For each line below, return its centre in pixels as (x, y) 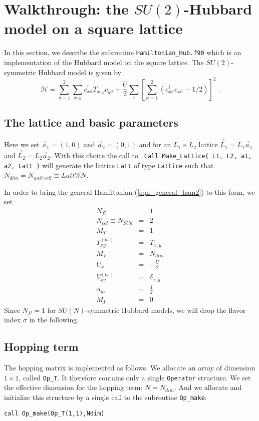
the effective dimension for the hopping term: (73, 387)
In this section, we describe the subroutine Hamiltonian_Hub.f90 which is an (123, 52)
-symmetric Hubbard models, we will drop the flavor (165, 310)
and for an (155, 144)
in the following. (54, 320)
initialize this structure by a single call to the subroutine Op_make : (105, 397)
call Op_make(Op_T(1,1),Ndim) (54, 413)
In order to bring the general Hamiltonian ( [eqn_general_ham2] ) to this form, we (129, 191)
